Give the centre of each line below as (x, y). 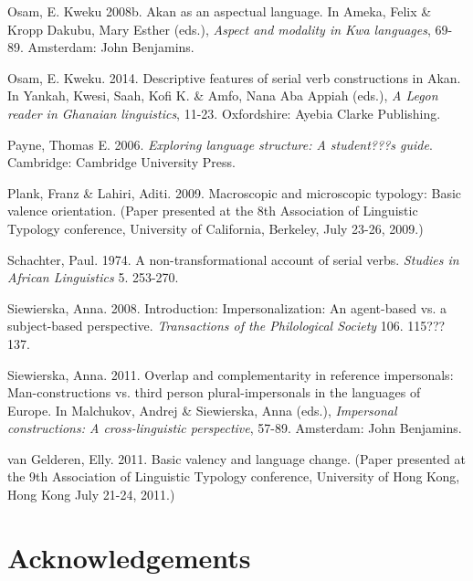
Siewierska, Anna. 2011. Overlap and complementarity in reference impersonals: (231, 374)
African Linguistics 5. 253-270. (93, 277)
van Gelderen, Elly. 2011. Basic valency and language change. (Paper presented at (236, 458)
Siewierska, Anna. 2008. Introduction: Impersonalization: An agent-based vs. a (227, 307)
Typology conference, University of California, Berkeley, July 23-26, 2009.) (215, 228)
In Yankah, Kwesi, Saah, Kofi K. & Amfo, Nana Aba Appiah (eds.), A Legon (223, 95)
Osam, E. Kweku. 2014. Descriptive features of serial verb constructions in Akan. (234, 77)
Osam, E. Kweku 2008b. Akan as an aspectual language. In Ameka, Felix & (220, 11)
